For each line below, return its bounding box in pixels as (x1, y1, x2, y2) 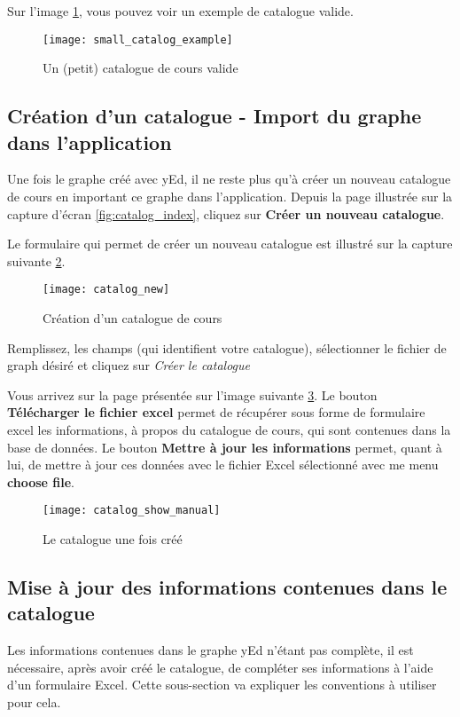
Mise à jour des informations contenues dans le (7, 573, 448, 601)
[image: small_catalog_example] (43, 33, 233, 46)
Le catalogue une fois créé (43, 530, 183, 548)
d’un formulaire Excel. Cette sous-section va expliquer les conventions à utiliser (7, 675, 437, 694)
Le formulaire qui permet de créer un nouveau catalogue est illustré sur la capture (7, 234, 453, 253)
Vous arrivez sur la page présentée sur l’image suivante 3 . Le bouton (7, 385, 378, 404)
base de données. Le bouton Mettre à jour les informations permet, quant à (7, 437, 442, 456)
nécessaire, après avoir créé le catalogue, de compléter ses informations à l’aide (7, 658, 433, 676)
